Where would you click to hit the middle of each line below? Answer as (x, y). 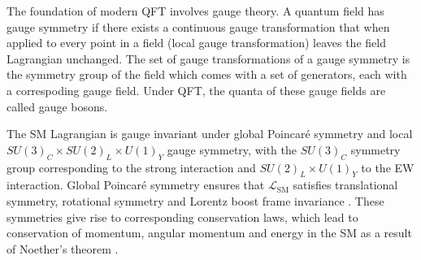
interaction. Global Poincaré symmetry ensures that (136, 185)
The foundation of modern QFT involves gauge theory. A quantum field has (195, 11)
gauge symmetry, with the (232, 149)
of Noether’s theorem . (63, 248)
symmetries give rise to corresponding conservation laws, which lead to (182, 217)
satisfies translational (345, 185)
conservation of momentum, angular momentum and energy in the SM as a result (209, 233)
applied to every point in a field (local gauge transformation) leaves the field (196, 43)
